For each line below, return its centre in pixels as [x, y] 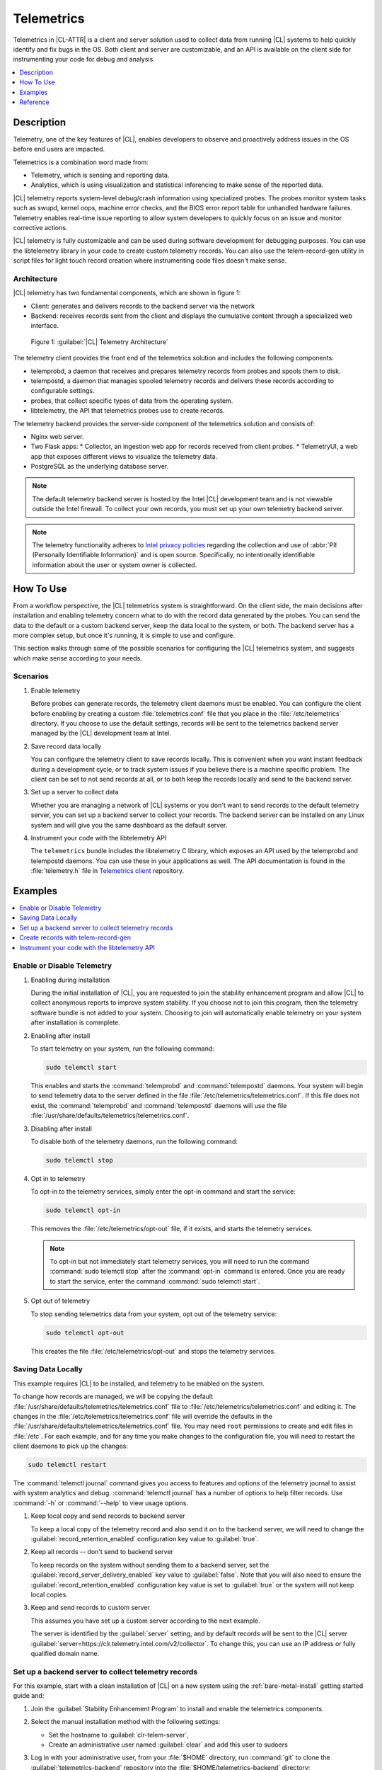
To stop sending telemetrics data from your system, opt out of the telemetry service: [154, 1314]
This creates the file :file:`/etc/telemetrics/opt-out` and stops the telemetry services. [153, 1351]
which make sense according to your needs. [78, 658]
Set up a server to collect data [75, 792]
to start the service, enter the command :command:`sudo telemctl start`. [155, 1281]
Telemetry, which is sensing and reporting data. [100, 175]
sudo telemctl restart [67, 1465]
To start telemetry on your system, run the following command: [123, 1049]
